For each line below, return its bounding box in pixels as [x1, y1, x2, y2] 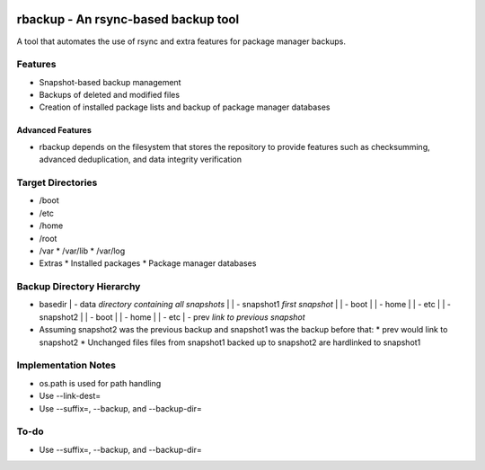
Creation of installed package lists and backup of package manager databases [39, 102, 331, 112]
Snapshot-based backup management [39, 76, 181, 87]
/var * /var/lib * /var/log [39, 245, 126, 256]
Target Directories [16, 176, 98, 189]
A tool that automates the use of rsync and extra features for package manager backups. [16, 36, 346, 47]
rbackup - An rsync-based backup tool [16, 12, 240, 27]
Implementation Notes [16, 359, 117, 372]
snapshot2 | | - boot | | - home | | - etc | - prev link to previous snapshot [39, 311, 305, 323]
